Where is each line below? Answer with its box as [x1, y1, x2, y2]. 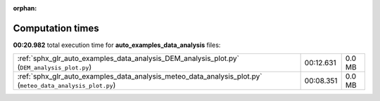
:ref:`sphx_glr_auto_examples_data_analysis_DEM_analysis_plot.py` [17, 53, 239, 63]
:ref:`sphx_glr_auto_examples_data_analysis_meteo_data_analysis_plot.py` [17, 72, 262, 81]
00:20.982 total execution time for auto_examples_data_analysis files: [13, 41, 221, 49]
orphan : [13, 4, 37, 12]
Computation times [13, 22, 99, 34]
